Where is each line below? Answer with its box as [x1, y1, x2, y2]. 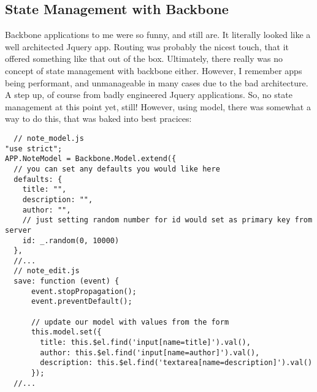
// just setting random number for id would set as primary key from [22, 216, 313, 225]
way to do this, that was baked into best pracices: [5, 112, 192, 125]
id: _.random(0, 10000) [22, 236, 120, 245]
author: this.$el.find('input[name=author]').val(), [40, 348, 260, 357]
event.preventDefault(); [31, 297, 132, 306]
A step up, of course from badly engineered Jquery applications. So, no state [5, 88, 292, 101]
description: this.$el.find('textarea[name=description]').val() [40, 358, 313, 367]
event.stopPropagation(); [31, 287, 137, 296]
